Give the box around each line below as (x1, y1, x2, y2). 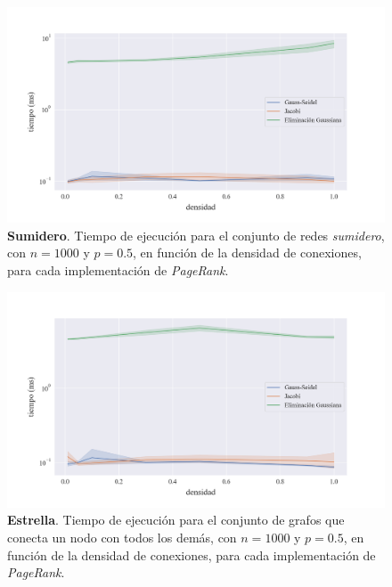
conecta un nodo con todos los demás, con (7, 528, 237, 546)
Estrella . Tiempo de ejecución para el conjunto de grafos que (7, 510, 345, 529)
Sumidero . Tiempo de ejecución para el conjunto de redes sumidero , (7, 225, 385, 244)
